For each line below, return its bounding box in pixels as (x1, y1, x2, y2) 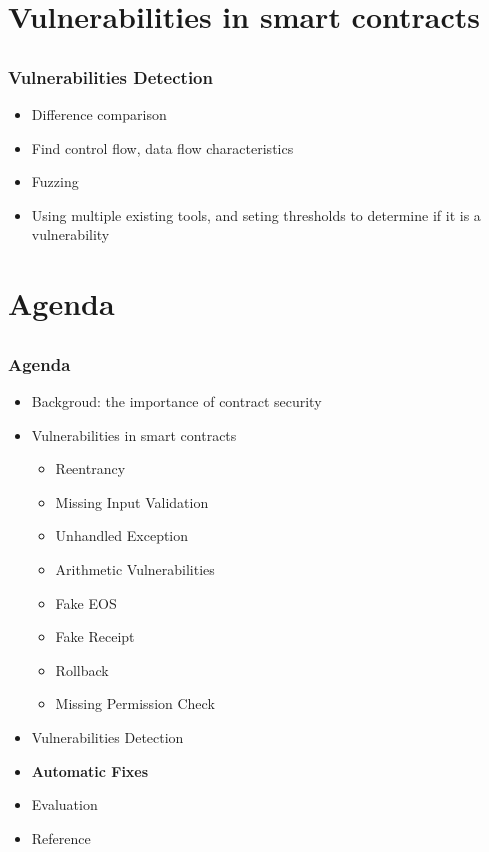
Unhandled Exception (55, 525, 189, 546)
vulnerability (31, 224, 110, 245)
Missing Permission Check (55, 693, 215, 714)
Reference (31, 827, 91, 848)
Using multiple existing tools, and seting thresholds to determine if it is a (31, 204, 481, 225)
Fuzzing (31, 171, 79, 192)
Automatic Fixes (31, 760, 149, 781)
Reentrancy (55, 458, 126, 479)
